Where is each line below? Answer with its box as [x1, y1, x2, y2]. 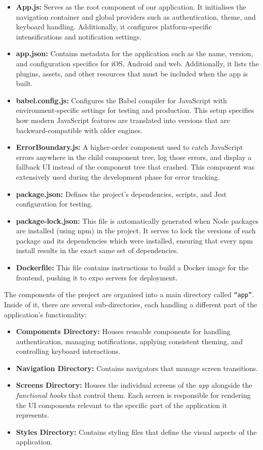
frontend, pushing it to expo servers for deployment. [16, 272, 178, 282]
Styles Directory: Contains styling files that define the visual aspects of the [16, 426, 257, 437]
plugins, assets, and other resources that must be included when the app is [16, 68, 248, 78]
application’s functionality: [4, 309, 87, 319]
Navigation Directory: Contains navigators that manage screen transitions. [16, 362, 258, 373]
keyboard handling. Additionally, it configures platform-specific [16, 21, 212, 32]
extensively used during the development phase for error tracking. [16, 171, 220, 182]
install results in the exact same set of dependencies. [16, 245, 179, 256]
